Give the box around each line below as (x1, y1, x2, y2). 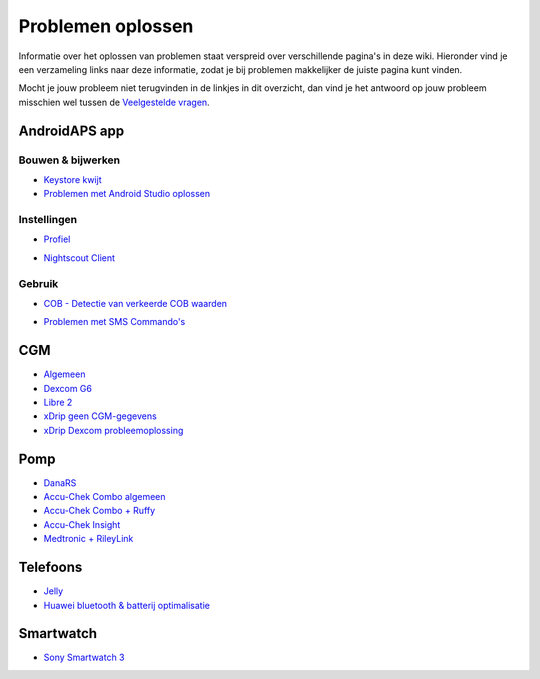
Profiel (43, 233, 71, 245)
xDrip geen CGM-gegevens (43, 410, 157, 422)
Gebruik (18, 276, 59, 290)
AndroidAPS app (18, 122, 125, 139)
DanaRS (43, 476, 77, 489)
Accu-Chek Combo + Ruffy (43, 505, 156, 517)
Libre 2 (43, 396, 73, 409)
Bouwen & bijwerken (18, 153, 120, 167)
